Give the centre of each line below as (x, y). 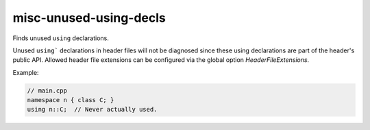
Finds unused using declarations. (61, 38)
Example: (26, 72)
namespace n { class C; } (71, 100)
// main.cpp (47, 91)
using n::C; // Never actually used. (92, 110)
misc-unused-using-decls (89, 18)
